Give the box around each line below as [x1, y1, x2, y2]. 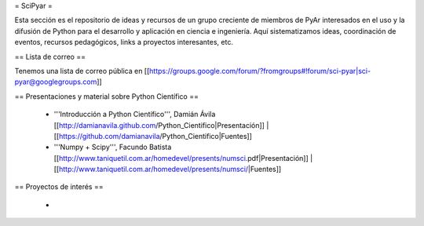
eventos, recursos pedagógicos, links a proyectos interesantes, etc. [14, 38, 233, 47]
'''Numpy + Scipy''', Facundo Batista [53, 142, 172, 152]
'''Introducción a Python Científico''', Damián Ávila [53, 110, 216, 119]
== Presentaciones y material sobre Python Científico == [14, 91, 199, 101]
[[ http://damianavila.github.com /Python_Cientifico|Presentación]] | [53, 120, 269, 129]
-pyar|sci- [338, 66, 371, 75]
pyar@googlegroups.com [14, 77, 97, 86]
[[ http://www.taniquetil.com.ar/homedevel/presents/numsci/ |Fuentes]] [53, 165, 282, 174]
